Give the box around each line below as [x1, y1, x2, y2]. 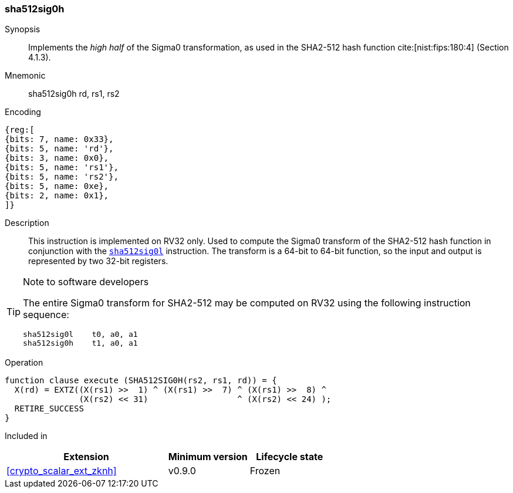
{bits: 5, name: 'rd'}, [5, 144, 114, 154]
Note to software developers [23, 276, 149, 288]
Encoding [5, 107, 41, 117]
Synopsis [5, 24, 41, 35]
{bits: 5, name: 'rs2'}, [5, 172, 119, 182]
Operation [5, 357, 43, 368]
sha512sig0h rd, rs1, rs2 [28, 89, 120, 99]
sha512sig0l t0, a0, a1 [23, 330, 138, 339]
